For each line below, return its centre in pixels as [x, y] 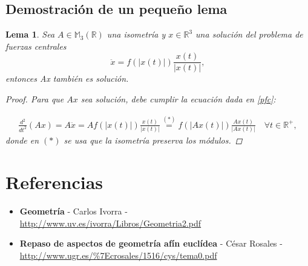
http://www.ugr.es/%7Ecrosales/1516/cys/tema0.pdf [118, 255]
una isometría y [136, 34]
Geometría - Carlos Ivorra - [74, 211]
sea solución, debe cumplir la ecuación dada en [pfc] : [178, 99]
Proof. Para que [35, 99]
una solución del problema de [249, 34]
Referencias [54, 181]
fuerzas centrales [36, 46]
